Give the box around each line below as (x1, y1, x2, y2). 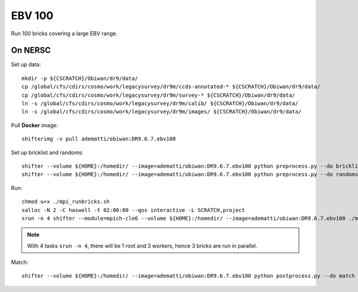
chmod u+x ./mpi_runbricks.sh (21, 198, 110, 205)
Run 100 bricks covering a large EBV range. (11, 30, 118, 37)
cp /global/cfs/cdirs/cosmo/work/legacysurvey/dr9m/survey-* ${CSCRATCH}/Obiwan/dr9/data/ (21, 91, 295, 99)
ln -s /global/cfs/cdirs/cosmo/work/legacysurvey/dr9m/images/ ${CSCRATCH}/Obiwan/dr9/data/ (21, 108, 302, 115)
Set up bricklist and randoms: (11, 149, 84, 156)
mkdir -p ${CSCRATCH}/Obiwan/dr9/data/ (21, 75, 138, 82)
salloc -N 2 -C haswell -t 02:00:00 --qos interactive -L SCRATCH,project (21, 207, 245, 213)
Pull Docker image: (11, 121, 58, 128)
